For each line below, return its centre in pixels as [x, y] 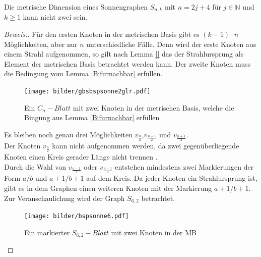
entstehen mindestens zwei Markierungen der [184, 166]
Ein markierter [47, 232]
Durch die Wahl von [35, 166]
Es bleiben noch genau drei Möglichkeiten [69, 134]
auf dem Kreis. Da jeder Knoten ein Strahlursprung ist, [172, 178]
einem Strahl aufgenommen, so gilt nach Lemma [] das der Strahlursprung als [124, 54]
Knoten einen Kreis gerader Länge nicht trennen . [81, 157]
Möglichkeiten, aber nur [41, 44]
